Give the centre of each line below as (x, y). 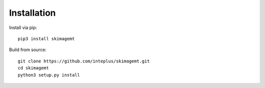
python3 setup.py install (49, 75)
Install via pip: (23, 28)
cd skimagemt (33, 68)
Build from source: (28, 50)
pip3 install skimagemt (46, 39)
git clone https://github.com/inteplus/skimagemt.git (84, 61)
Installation (32, 13)
